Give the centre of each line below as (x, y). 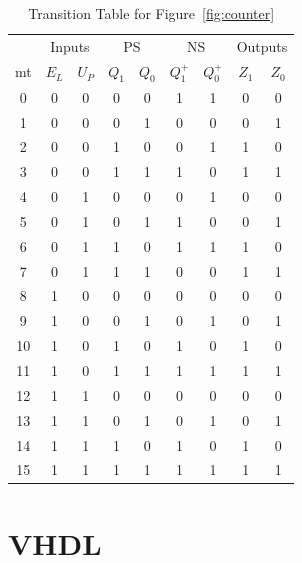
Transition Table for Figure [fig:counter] (151, 13)
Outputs (262, 45)
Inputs (70, 45)
